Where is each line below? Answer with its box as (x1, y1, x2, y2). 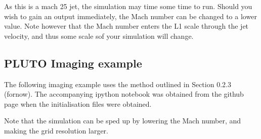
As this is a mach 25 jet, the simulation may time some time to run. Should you (4, 1, 252, 11)
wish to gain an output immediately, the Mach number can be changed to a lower (4, 11, 257, 21)
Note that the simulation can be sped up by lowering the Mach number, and (4, 115, 241, 126)
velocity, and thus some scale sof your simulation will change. (4, 30, 194, 41)
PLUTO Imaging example (4, 55, 142, 71)
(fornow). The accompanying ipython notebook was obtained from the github (4, 89, 244, 99)
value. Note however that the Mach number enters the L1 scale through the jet (4, 21, 249, 31)
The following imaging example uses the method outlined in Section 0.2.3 (4, 79, 231, 89)
